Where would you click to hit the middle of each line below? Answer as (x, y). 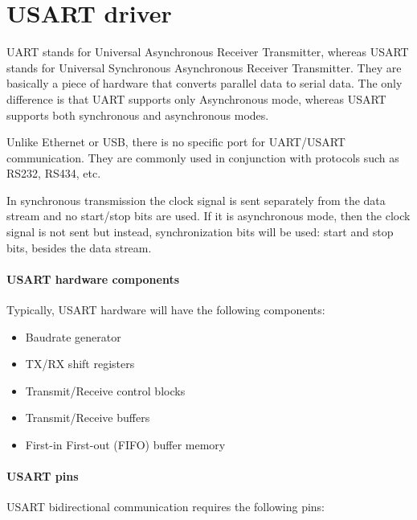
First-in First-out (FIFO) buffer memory (125, 445)
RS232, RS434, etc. (54, 173)
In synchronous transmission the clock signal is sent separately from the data (196, 200)
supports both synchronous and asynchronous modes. (138, 115)
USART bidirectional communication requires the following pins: (166, 507)
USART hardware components (93, 278)
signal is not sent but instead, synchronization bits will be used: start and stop (200, 232)
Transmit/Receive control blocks (105, 390)
